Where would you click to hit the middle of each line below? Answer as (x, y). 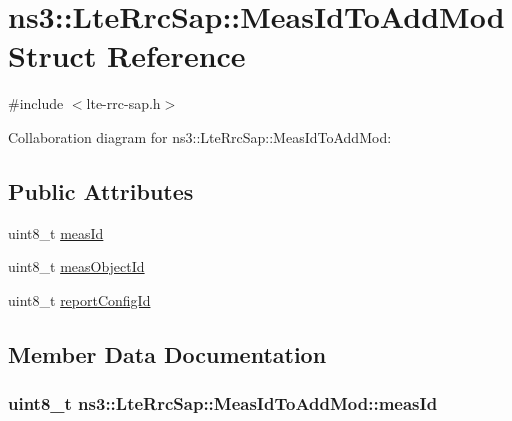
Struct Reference (127, 55)
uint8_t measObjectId (76, 266)
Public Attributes (101, 190)
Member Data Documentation (167, 353)
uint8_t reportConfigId (79, 299)
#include (36, 103)
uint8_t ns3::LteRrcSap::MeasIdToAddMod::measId (223, 403)
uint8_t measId (56, 232)
